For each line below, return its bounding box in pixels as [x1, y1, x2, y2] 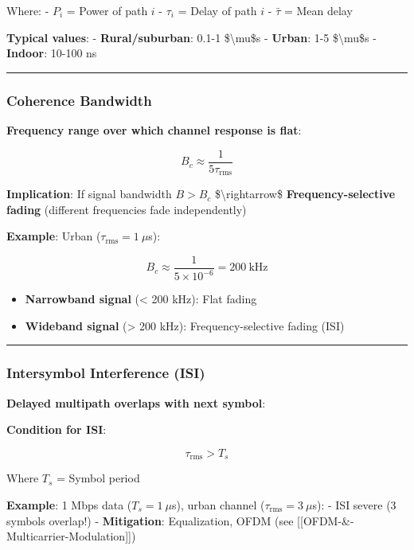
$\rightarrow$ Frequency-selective [215, 185, 396, 202]
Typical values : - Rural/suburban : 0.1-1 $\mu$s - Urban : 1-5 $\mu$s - [6, 29, 377, 45]
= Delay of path [178, 2, 257, 18]
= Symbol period [57, 470, 140, 486]
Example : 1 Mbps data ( [6, 496, 132, 513]
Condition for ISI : [6, 421, 107, 438]
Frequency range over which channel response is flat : [6, 122, 302, 138]
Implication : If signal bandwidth [6, 185, 172, 202]
